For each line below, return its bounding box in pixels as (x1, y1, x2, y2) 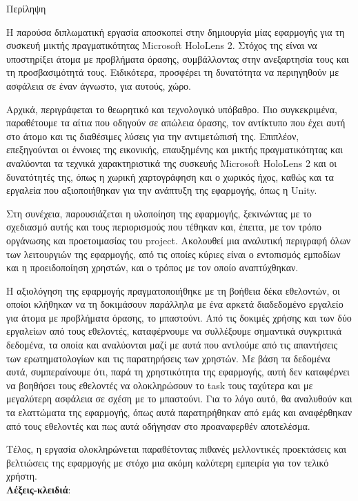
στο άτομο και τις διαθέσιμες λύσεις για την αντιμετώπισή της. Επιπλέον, (6, 128, 299, 143)
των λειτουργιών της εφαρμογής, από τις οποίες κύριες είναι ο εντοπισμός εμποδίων (6, 246, 341, 261)
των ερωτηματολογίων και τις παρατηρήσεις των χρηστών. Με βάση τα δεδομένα (6, 351, 330, 365)
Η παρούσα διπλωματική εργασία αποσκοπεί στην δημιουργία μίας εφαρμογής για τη (6, 24, 345, 39)
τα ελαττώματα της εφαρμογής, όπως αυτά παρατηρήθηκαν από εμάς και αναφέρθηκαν (6, 405, 352, 420)
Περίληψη (6, 1, 46, 15)
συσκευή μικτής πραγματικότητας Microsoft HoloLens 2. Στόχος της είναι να (6, 38, 317, 52)
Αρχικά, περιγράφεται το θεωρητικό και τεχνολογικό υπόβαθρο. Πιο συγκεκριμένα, (6, 101, 337, 116)
